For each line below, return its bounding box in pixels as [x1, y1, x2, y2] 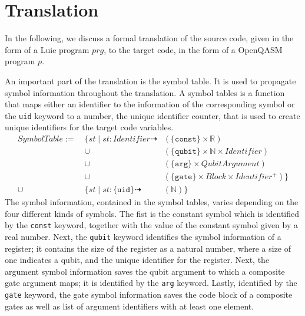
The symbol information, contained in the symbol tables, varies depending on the [5, 196, 299, 208]
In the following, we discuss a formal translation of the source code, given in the [5, 32, 294, 44]
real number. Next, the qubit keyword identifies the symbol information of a [5, 230, 281, 242]
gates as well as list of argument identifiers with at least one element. [5, 299, 254, 312]
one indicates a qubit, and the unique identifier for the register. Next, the [5, 254, 270, 266]
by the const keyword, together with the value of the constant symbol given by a [5, 219, 299, 231]
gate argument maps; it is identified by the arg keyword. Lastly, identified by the [5, 276, 297, 289]
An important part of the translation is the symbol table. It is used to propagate [5, 74, 296, 87]
